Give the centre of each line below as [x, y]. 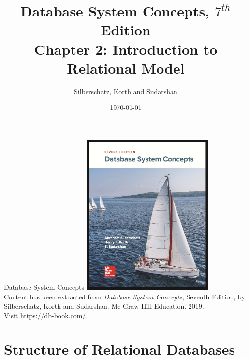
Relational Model [126, 68]
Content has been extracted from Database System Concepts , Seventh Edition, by [124, 296]
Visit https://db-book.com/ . [46, 315]
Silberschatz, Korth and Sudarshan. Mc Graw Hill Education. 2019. [104, 306]
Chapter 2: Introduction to [126, 49]
